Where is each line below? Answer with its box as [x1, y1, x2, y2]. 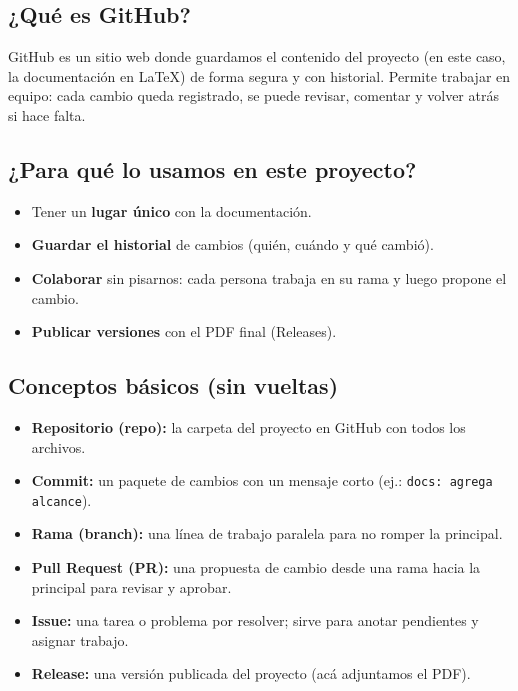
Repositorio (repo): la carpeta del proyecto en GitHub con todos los [31, 416, 466, 437]
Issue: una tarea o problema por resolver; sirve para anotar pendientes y [31, 610, 479, 631]
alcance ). [31, 489, 92, 510]
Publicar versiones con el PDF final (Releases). [31, 321, 337, 342]
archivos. [31, 436, 86, 457]
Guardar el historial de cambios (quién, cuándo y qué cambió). [31, 234, 434, 255]
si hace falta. [8, 104, 86, 125]
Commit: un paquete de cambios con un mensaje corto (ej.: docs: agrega [31, 470, 493, 491]
